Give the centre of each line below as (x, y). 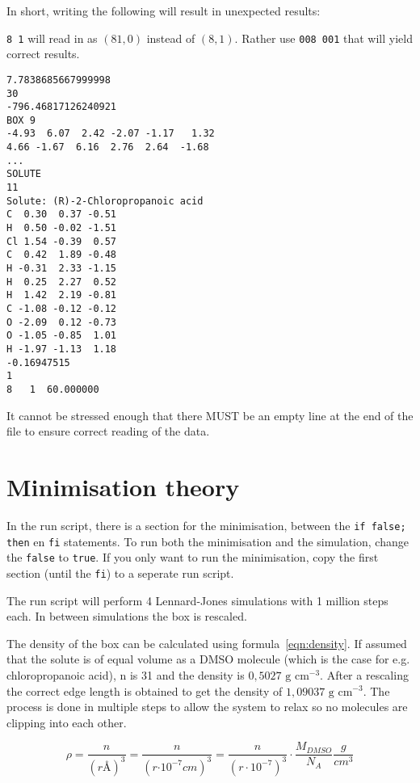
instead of (171, 38)
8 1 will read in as (52, 38)
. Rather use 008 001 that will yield (323, 38)
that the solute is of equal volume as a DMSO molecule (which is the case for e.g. (208, 659)
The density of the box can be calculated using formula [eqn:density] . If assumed (207, 643)
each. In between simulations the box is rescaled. (127, 616)
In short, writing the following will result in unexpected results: (164, 11)
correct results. (43, 54)
